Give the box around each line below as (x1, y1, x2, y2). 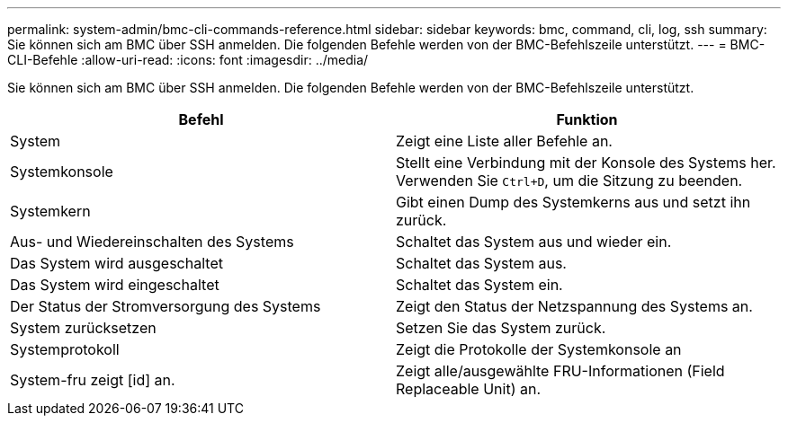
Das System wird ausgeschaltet (10, 254, 223, 272)
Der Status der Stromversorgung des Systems (10, 297, 321, 315)
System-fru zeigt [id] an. (10, 371, 175, 389)
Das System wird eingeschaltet (10, 276, 219, 294)
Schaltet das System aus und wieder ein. (396, 233, 672, 251)
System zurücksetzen (10, 319, 157, 337)
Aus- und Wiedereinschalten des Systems (10, 233, 294, 251)
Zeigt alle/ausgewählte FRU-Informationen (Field (396, 362, 725, 380)
